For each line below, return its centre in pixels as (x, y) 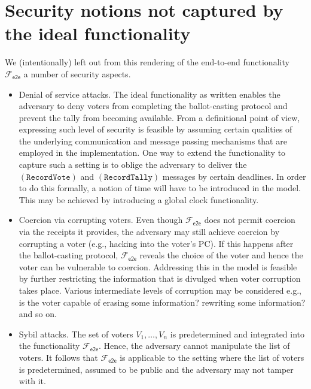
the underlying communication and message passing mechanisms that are (153, 141)
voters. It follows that (58, 357)
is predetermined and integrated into (237, 334)
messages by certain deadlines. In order (234, 176)
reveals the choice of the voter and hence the (221, 255)
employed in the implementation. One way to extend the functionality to (152, 153)
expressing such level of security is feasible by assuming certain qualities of (155, 129)
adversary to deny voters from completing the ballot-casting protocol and (153, 106)
